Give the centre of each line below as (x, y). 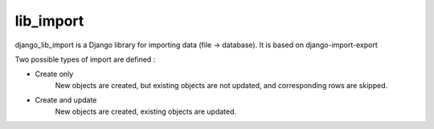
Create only (54, 74)
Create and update (66, 100)
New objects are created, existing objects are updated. (146, 111)
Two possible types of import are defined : (85, 59)
